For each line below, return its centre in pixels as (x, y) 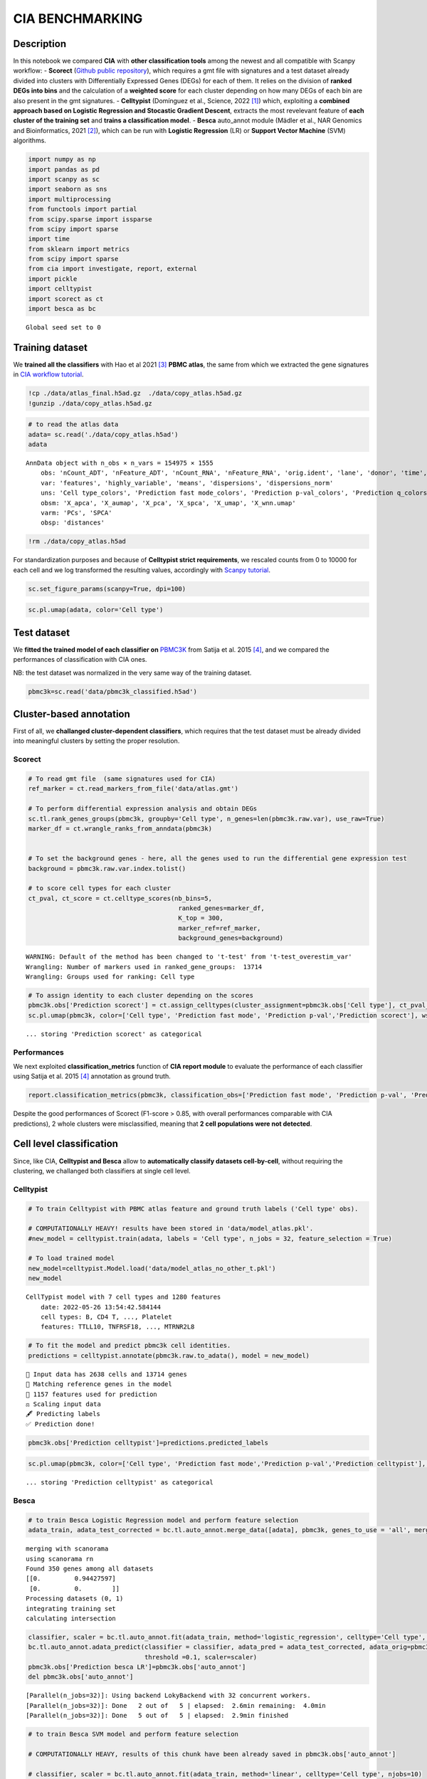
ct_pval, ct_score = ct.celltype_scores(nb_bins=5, (120, 898)
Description (40, 44)
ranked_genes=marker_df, (221, 908)
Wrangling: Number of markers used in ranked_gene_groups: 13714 (144, 967)
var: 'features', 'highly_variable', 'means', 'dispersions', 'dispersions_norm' (187, 483)
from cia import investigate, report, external (112, 269)
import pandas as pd (64, 169)
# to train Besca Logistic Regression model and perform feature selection (163, 1520)
